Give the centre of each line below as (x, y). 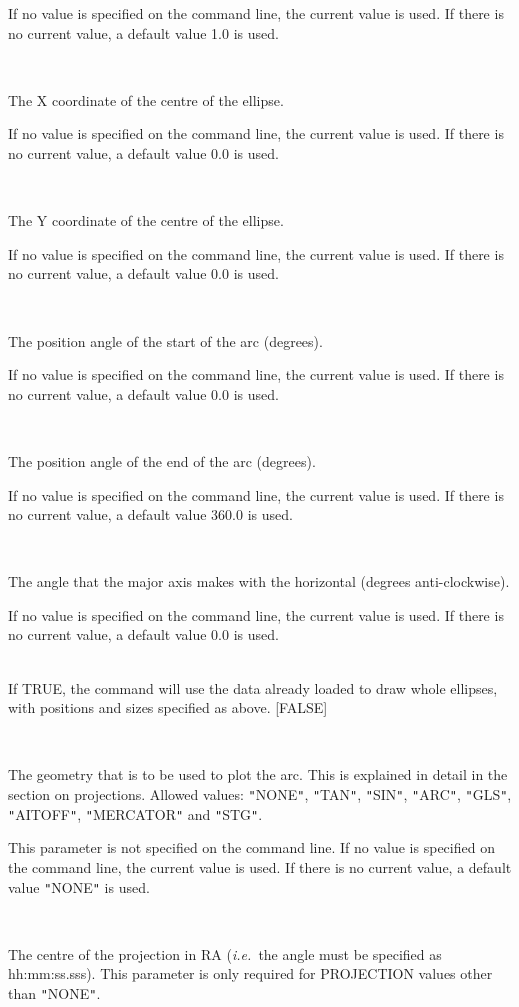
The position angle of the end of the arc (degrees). (162, 460)
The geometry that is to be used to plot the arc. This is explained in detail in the (258, 774)
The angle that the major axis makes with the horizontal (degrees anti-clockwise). (259, 581)
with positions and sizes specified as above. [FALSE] (168, 707)
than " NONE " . (54, 992)
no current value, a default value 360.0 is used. (150, 514)
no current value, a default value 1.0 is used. (143, 32)
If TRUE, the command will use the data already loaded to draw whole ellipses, (253, 687)
